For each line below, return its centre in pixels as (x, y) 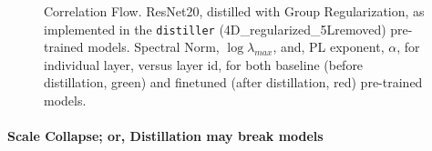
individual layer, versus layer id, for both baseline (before (204, 64)
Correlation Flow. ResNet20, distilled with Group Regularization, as (234, 11)
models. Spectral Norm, (154, 47)
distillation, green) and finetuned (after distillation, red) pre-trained (233, 82)
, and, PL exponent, (329, 47)
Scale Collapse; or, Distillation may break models (165, 136)
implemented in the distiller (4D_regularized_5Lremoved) (215, 29)
